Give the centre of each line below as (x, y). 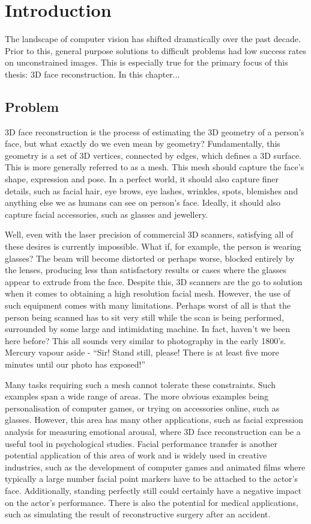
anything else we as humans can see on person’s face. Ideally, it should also (143, 202)
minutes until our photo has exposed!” (75, 364)
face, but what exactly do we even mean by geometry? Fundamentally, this (143, 143)
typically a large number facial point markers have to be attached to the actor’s (151, 479)
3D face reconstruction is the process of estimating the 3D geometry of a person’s (155, 131)
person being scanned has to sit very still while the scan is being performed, (145, 317)
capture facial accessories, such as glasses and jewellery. (107, 214)
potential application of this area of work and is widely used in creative (136, 455)
